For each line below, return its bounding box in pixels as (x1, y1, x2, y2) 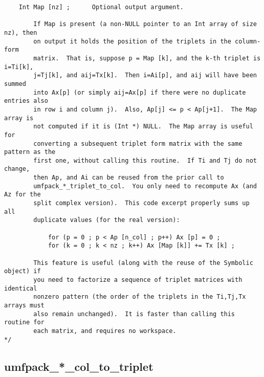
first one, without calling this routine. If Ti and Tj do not (33, 157, 257, 164)
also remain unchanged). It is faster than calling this (33, 310, 235, 318)
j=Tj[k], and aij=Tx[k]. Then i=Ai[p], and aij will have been (33, 72, 257, 79)
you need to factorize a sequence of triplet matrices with (33, 276, 243, 283)
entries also (4, 97, 48, 105)
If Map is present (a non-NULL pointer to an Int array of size (33, 20, 257, 28)
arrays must (4, 301, 45, 309)
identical (4, 284, 37, 292)
